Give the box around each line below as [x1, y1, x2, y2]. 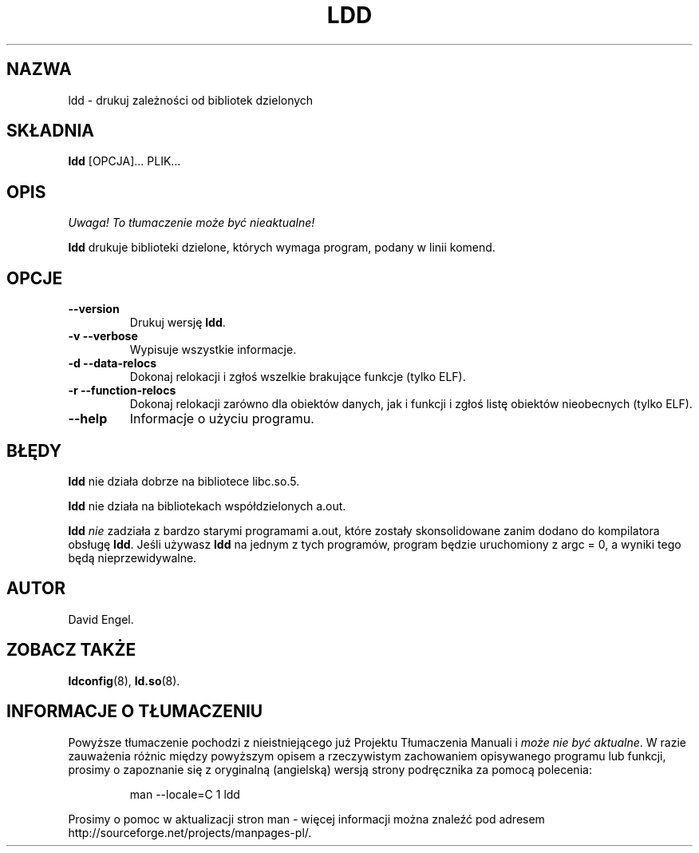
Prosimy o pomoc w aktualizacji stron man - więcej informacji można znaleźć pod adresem [68, 811, 545, 826]
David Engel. [68, 612, 134, 626]
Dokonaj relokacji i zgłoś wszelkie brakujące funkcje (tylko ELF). [129, 370, 466, 384]
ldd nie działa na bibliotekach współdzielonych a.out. [68, 498, 346, 513]
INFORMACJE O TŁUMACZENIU [6, 701, 263, 722]
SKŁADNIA [6, 121, 94, 141]
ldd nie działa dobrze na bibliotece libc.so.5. [68, 474, 300, 488]
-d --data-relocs [68, 356, 157, 371]
